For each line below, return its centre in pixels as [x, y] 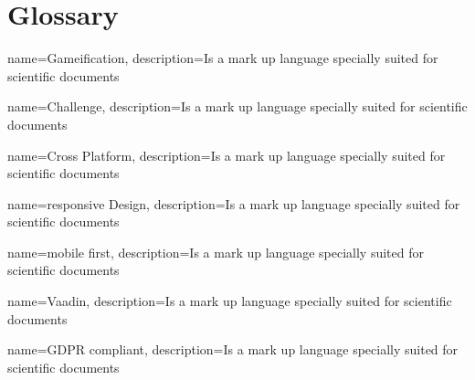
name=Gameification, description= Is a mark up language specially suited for [223, 58]
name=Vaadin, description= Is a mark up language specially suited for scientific [230, 301]
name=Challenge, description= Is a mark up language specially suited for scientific [237, 106]
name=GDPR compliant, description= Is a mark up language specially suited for [233, 349]
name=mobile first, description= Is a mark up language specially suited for [216, 252]
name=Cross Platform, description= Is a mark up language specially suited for [227, 155]
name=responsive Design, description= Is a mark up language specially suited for [234, 203]
